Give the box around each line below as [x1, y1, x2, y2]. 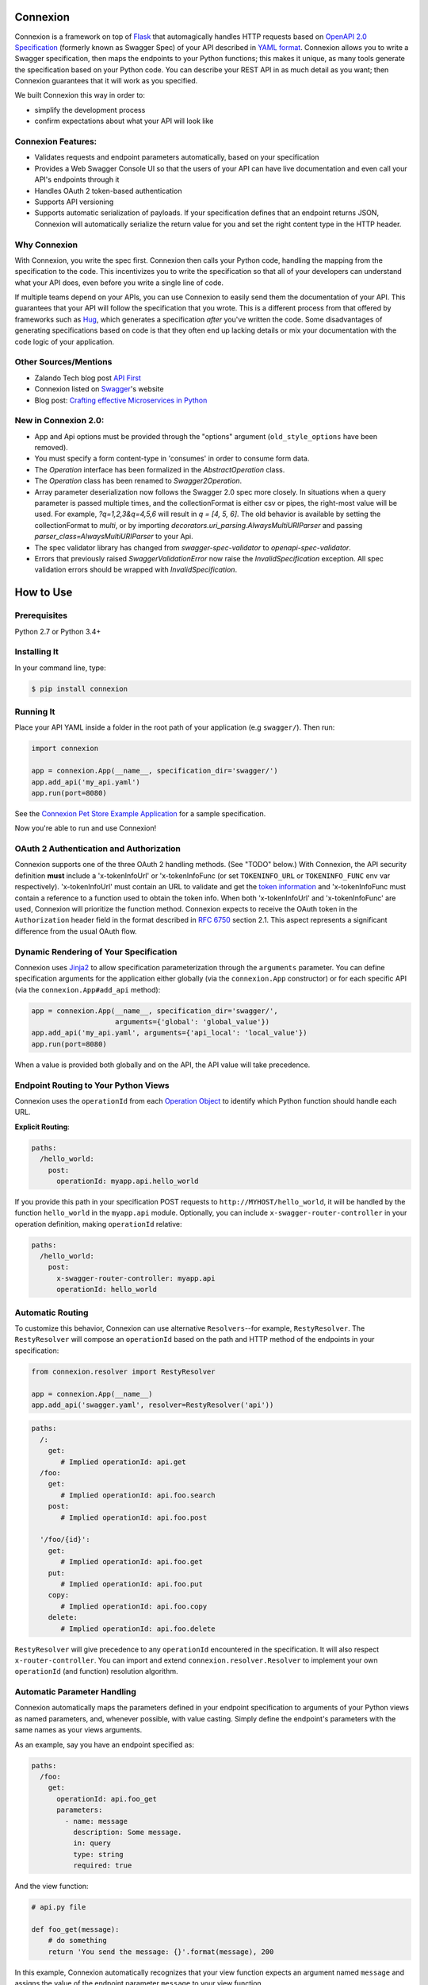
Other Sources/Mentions [14, 357, 113, 368]
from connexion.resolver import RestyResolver [31, 1366, 216, 1376]
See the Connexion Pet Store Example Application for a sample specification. [14, 808, 266, 818]
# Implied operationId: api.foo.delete [60, 1624, 216, 1633]
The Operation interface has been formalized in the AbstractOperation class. [34, 464, 285, 474]
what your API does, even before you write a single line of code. [14, 278, 224, 287]
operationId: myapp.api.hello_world [56, 1176, 199, 1185]
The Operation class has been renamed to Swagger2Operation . [34, 476, 243, 486]
